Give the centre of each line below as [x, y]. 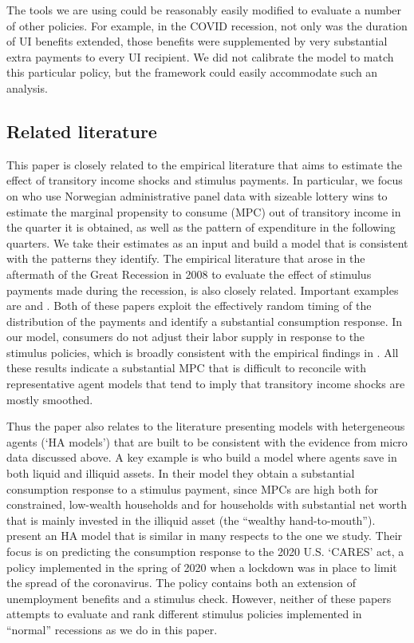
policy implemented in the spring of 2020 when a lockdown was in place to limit [202, 567]
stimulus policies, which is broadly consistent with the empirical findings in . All [203, 352]
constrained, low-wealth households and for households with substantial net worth [207, 504]
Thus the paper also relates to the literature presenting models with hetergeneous [206, 426]
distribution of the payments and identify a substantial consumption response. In [205, 321]
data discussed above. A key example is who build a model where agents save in [202, 457]
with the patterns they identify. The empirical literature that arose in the [186, 258]
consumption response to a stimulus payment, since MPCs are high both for [192, 488]
